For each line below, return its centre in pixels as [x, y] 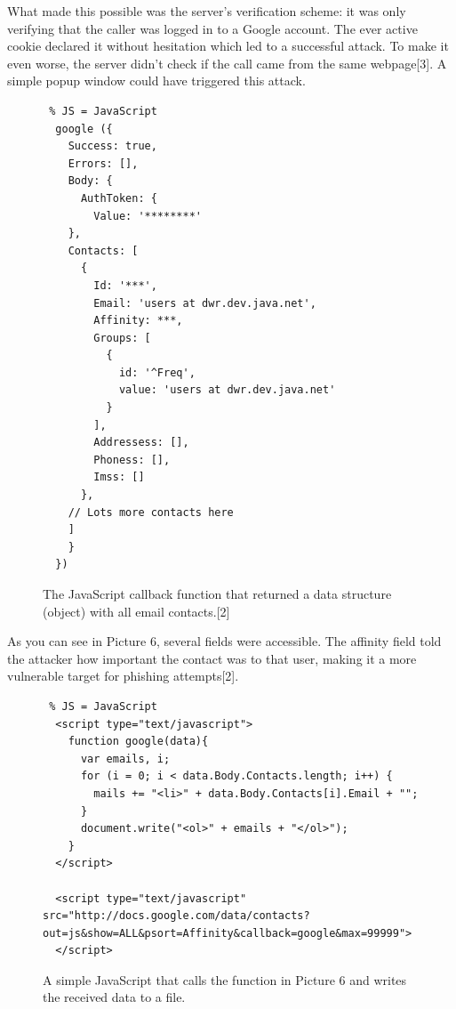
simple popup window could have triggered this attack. [156, 81]
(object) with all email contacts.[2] [136, 611]
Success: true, [112, 146]
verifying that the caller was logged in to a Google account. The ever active [212, 28]
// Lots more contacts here [151, 512]
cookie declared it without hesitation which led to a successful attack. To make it [228, 46]
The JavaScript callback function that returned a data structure [217, 593]
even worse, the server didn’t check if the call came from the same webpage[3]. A [227, 63]
